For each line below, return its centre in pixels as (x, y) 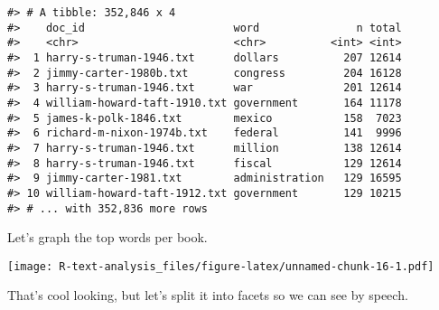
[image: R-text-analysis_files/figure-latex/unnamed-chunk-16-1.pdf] (221, 266)
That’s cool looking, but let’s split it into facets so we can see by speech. (208, 295)
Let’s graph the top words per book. (107, 237)
